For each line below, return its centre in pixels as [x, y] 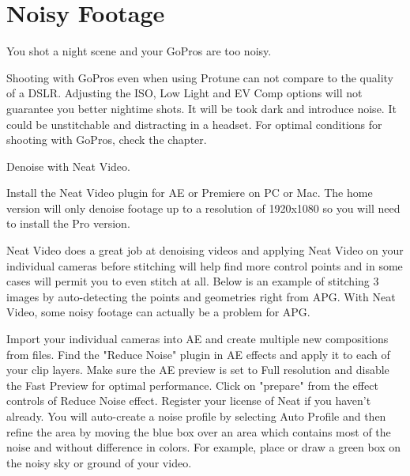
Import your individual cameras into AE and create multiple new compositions [197, 339]
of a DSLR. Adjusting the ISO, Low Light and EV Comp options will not [184, 93]
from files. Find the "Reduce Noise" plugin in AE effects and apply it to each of [198, 354]
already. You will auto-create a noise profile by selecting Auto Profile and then [196, 416]
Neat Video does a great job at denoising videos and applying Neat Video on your [205, 250]
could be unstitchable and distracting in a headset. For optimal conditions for [194, 124]
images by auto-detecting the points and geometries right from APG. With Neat [201, 296]
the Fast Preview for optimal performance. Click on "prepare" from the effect [192, 385]
